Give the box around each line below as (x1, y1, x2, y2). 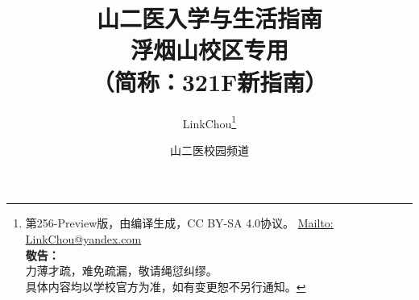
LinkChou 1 (182, 112, 237, 131)
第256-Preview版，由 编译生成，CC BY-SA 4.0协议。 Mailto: (25, 215, 334, 231)
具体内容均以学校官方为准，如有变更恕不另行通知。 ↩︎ (25, 277, 306, 294)
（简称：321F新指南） (91, 65, 328, 98)
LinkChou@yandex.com (25, 230, 142, 247)
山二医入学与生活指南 (96, 2, 322, 35)
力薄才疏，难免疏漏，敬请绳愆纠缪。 (25, 262, 218, 279)
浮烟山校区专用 (130, 33, 288, 66)
